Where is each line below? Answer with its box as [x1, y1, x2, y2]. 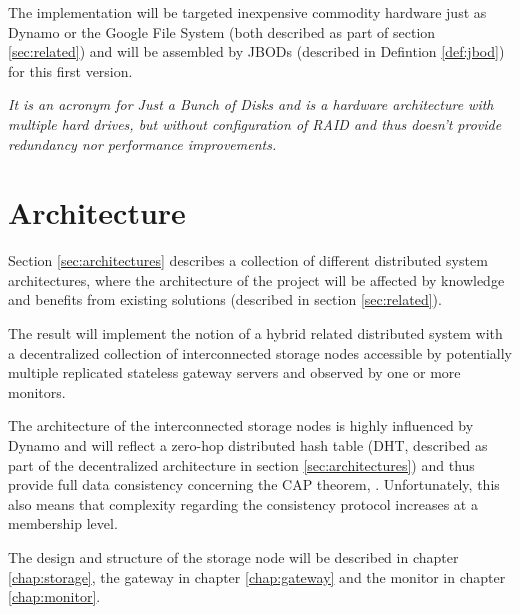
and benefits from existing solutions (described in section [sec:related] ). [8, 289, 442, 310]
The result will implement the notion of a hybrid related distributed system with [8, 323, 503, 344]
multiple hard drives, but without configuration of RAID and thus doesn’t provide [8, 113, 502, 134]
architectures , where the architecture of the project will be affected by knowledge [8, 269, 505, 290]
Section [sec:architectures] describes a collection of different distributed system [8, 250, 488, 271]
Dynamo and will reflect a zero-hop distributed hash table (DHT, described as [8, 435, 488, 456]
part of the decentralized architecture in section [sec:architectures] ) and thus [8, 454, 475, 475]
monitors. [8, 381, 66, 402]
